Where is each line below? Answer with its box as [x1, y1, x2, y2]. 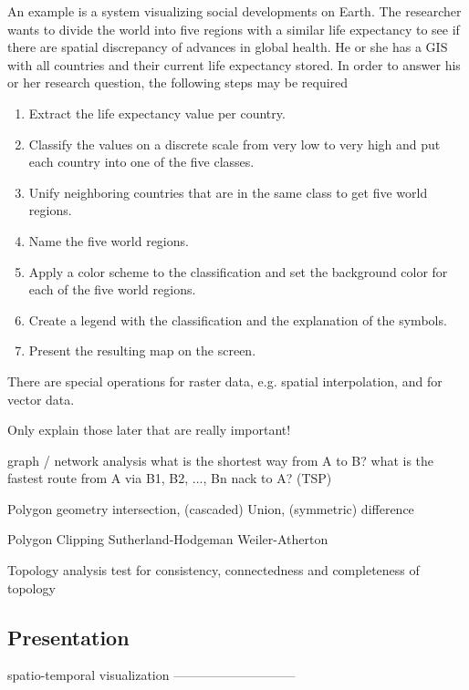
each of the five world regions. [28, 280, 196, 299]
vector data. [7, 389, 75, 408]
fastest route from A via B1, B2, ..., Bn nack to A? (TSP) [7, 469, 332, 488]
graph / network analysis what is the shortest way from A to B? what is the [7, 450, 434, 469]
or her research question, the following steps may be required [7, 73, 349, 92]
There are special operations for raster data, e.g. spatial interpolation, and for [7, 371, 443, 390]
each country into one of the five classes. [28, 152, 255, 171]
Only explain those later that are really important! [7, 420, 291, 439]
